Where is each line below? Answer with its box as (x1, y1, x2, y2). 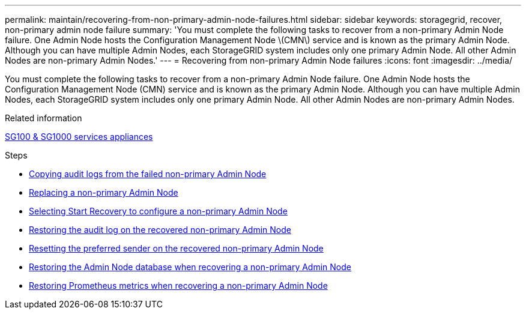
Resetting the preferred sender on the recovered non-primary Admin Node (29, 243, 324, 253)
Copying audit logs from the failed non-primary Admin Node (29, 169, 267, 179)
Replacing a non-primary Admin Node (29, 187, 178, 198)
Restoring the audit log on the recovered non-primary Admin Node (29, 225, 291, 235)
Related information (5, 113, 82, 123)
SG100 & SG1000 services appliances (5, 131, 153, 142)
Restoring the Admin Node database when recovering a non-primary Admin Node (29, 262, 351, 272)
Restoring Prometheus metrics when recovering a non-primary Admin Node (29, 280, 328, 291)
